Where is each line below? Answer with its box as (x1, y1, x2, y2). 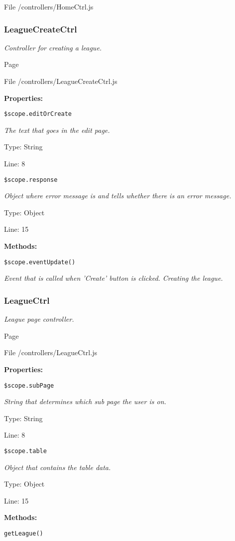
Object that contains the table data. (4, 462, 111, 472)
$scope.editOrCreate (4, 110, 72, 118)
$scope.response (4, 176, 58, 183)
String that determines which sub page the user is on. (4, 396, 166, 407)
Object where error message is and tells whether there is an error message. (4, 190, 232, 201)
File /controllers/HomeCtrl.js (4, 1, 94, 11)
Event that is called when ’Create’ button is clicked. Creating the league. (4, 273, 223, 283)
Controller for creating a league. (4, 42, 102, 52)
